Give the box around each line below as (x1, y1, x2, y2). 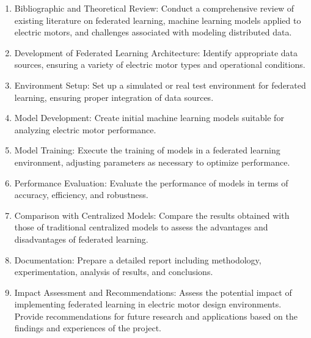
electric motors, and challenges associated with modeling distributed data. (14, 26, 292, 39)
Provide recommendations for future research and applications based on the (14, 309, 298, 322)
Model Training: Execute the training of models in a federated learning (14, 144, 280, 156)
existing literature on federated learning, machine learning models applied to (14, 13, 301, 26)
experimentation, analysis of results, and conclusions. (14, 265, 213, 278)
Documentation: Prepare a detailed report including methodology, (14, 253, 262, 266)
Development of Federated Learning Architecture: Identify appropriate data (14, 46, 298, 59)
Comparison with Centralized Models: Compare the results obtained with (14, 208, 290, 221)
